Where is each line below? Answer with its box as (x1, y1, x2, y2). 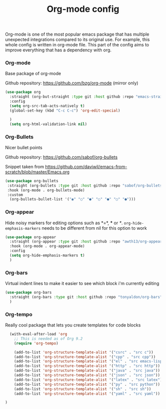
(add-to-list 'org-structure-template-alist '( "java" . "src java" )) (14, 368, 161, 373)
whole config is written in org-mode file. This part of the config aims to (5, 42, 149, 48)
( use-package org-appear (5, 235, 56, 240)
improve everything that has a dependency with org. (5, 47, 112, 53)
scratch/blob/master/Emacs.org (5, 169, 70, 175)
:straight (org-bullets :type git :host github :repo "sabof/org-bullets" (7, 183, 165, 188)
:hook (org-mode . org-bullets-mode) (7, 188, 85, 193)
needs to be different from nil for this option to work (41, 225, 147, 231)
